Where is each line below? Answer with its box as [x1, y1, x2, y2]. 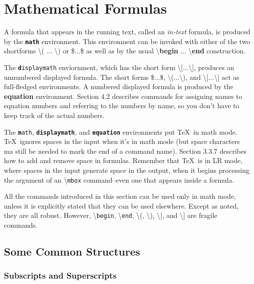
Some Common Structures [4, 244, 140, 259]
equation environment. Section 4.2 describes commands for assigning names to [4, 91, 242, 101]
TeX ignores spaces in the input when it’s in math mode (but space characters [4, 136, 240, 146]
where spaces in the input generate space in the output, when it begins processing [4, 165, 250, 175]
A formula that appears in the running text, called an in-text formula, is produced [4, 26, 251, 37]
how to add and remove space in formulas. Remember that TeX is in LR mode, [4, 155, 243, 166]
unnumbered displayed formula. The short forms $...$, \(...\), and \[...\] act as [4, 71, 239, 82]
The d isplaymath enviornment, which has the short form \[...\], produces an [4, 62, 234, 72]
